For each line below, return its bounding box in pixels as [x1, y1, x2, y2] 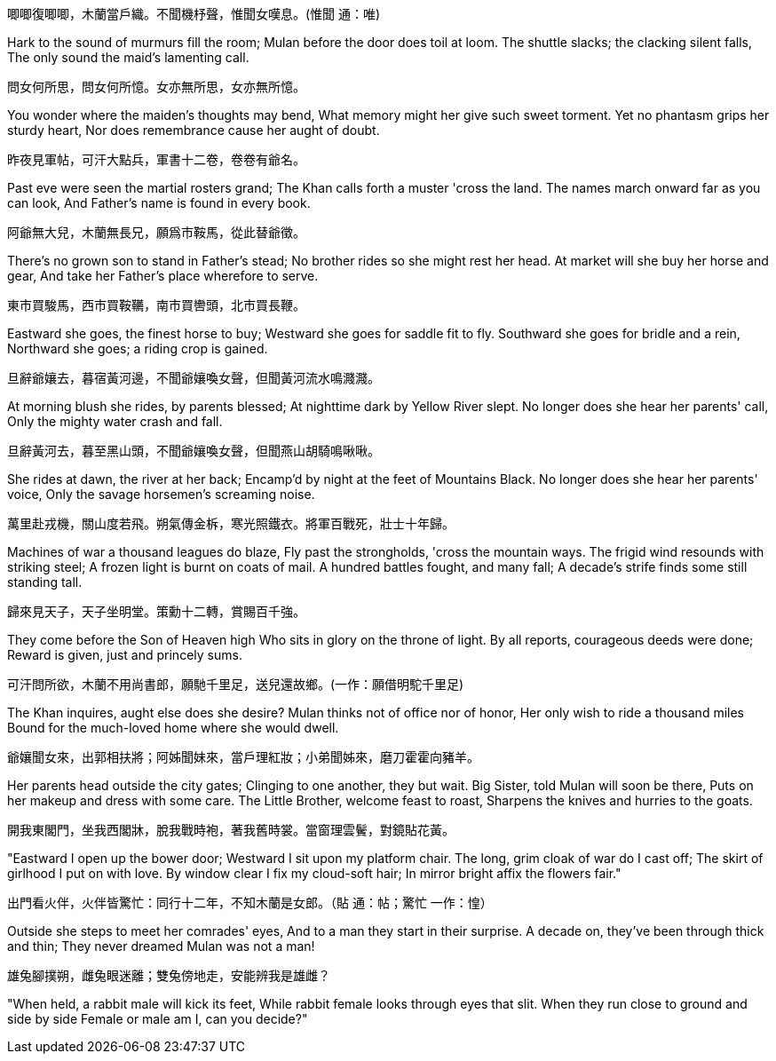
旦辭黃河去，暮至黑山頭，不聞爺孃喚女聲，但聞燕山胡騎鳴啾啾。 [7, 443, 380, 458]
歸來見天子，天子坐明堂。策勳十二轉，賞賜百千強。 [7, 604, 305, 619]
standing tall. [7, 574, 83, 590]
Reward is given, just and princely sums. [7, 647, 242, 662]
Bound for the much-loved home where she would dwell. [7, 720, 339, 735]
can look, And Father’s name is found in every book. [7, 195, 311, 210]
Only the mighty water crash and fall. [7, 414, 223, 429]
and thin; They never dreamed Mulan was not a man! [7, 938, 315, 954]
